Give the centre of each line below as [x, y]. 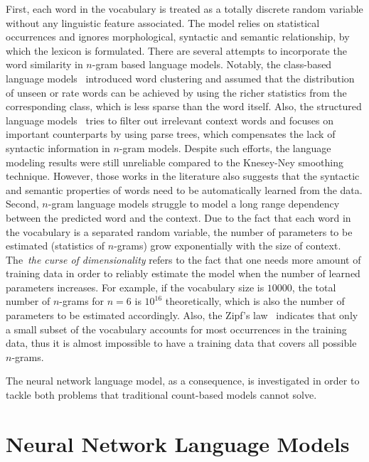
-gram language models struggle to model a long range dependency [194, 204]
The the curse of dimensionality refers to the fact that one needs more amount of [183, 259]
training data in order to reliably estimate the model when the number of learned [183, 273]
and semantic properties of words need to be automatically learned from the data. [184, 189]
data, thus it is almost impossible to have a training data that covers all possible [181, 343]
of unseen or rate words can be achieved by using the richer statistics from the [176, 92]
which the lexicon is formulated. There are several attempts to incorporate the [176, 50]
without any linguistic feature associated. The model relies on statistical [163, 22]
